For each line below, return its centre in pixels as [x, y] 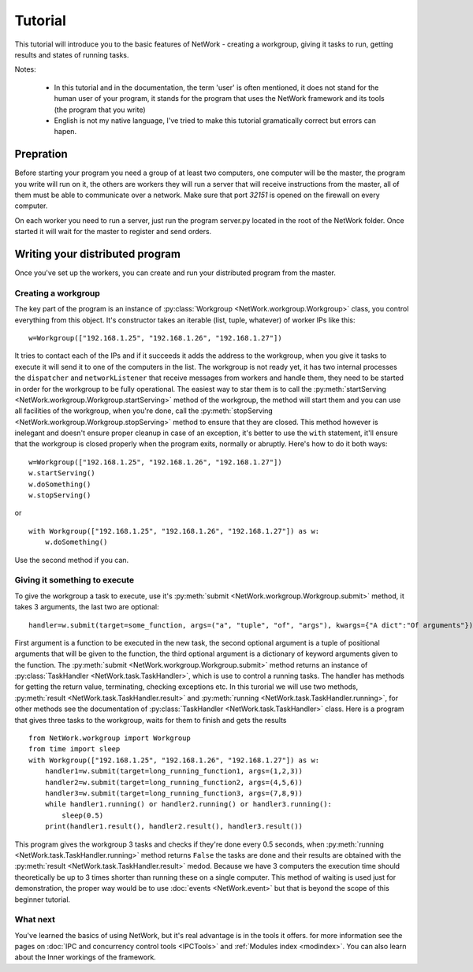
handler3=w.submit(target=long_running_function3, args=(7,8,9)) [174, 793]
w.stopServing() [60, 495]
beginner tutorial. [43, 899]
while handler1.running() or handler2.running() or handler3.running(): [188, 804]
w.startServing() [62, 473]
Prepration [41, 154]
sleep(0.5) [83, 815]
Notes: [25, 69]
